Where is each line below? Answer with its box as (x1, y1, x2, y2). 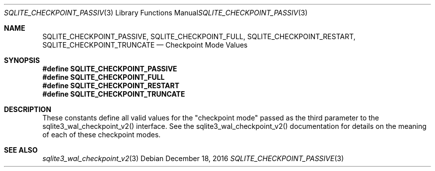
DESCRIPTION (4, 105, 52, 114)
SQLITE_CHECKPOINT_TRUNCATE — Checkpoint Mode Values (42, 41, 248, 49)
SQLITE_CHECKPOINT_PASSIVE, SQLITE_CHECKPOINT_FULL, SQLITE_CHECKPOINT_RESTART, (42, 32, 356, 41)
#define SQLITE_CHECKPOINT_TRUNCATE (42, 90, 185, 98)
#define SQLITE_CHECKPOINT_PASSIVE (42, 64, 177, 73)
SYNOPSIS (4, 56, 40, 64)
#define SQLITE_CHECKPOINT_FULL (42, 73, 165, 81)
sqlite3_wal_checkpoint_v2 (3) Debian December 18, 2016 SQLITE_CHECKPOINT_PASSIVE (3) (42, 154, 344, 163)
